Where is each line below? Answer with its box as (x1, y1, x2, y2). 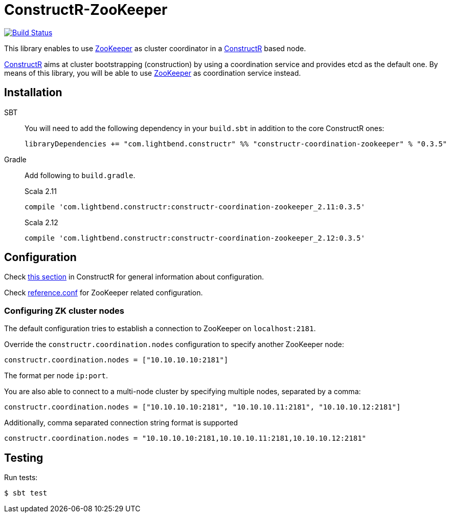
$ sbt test (4, 489, 48, 498)
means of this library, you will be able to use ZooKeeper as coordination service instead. (4, 68, 301, 77)
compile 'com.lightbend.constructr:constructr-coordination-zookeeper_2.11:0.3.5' (25, 202, 365, 211)
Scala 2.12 (25, 218, 58, 227)
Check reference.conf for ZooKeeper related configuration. (4, 288, 203, 297)
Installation (4, 86, 62, 99)
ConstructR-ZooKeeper (4, 1, 168, 18)
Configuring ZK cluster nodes (4, 305, 124, 316)
